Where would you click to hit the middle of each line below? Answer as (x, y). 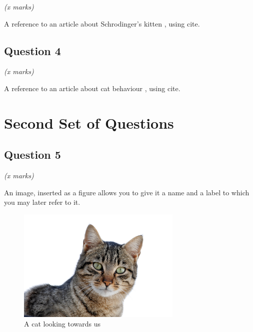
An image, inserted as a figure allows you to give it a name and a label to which (127, 192)
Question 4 (32, 50)
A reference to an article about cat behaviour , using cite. (92, 88)
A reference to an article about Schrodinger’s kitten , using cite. (102, 23)
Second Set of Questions (89, 122)
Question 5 (32, 154)
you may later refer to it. (42, 202)
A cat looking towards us (62, 324)
